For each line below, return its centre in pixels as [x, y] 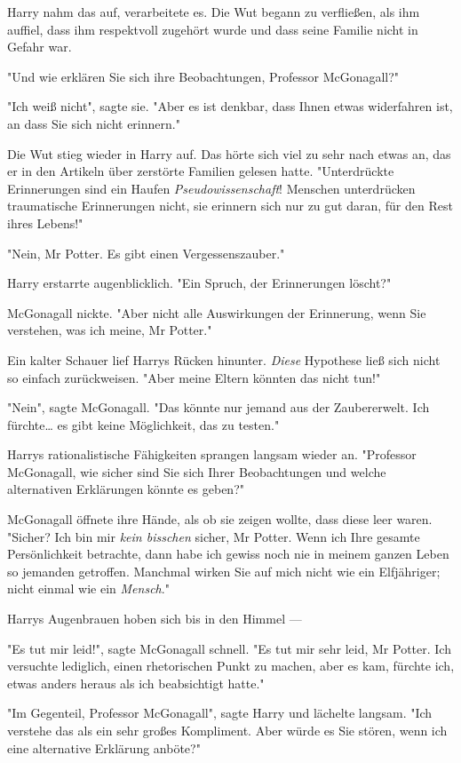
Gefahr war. [40, 47]
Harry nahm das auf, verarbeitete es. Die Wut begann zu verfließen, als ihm [214, 12]
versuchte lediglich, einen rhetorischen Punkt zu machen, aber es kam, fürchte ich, [231, 666]
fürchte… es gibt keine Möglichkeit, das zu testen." [143, 424]
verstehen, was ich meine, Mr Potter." [110, 330]
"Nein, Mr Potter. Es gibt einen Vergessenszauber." [146, 253]
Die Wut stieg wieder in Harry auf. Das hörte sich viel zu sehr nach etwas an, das [229, 153]
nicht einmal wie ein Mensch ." [88, 588]
